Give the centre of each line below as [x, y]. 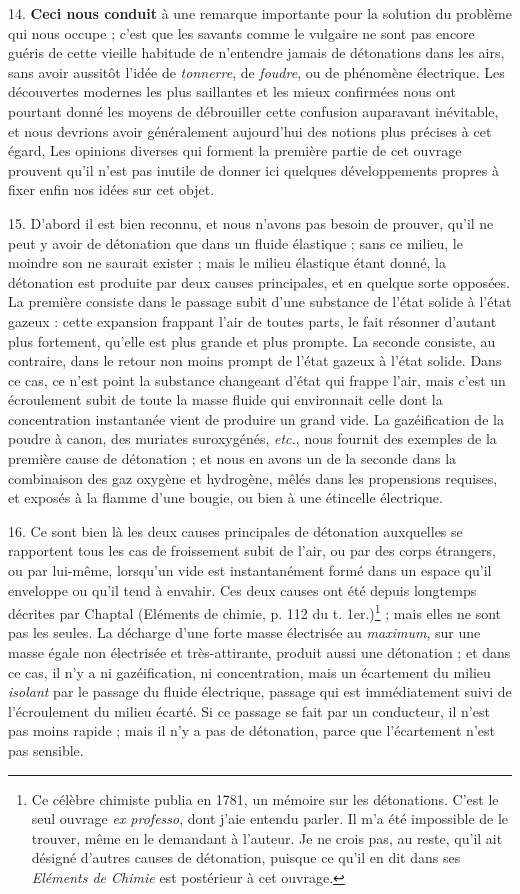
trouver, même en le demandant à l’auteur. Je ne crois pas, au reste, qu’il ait [267, 837]
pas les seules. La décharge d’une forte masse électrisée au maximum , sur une [244, 632]
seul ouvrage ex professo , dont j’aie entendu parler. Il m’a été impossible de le [270, 818]
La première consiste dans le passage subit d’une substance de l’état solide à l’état [260, 301]
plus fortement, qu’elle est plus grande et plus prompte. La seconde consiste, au [252, 340]
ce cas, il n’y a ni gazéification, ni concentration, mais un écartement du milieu [249, 671]
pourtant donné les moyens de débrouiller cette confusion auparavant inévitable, [253, 110]
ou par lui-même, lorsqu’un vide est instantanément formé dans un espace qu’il [250, 570]
